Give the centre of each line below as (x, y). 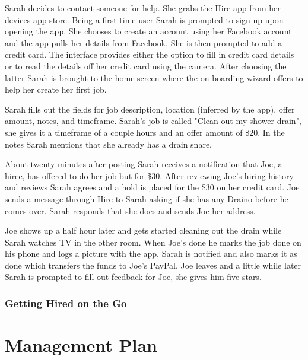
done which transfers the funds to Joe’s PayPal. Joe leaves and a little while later (153, 265)
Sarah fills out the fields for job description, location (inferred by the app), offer (150, 109)
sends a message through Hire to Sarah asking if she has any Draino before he (147, 198)
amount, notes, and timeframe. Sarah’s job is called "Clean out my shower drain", (153, 121)
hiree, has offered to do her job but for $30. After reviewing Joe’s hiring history (149, 175)
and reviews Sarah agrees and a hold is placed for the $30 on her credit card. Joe (152, 187)
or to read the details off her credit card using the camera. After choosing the (146, 66)
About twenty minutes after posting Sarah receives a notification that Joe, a (144, 164)
